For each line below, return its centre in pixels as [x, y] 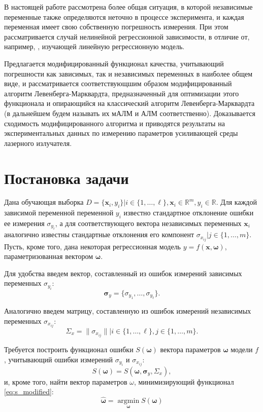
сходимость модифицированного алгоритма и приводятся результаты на [114, 123]
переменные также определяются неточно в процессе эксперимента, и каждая [124, 16]
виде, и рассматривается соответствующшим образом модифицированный [118, 83]
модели [242, 349]
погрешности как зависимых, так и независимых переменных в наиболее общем [128, 73]
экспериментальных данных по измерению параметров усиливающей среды [121, 133]
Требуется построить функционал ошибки [69, 349]
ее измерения [24, 223]
